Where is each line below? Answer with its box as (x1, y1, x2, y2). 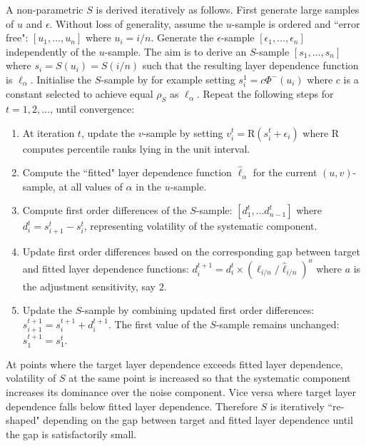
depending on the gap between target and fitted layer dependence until (43, 412, 353, 427)
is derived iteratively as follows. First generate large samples (96, 2, 360, 16)
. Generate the (151, 30, 214, 45)
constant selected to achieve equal (6, 86, 153, 101)
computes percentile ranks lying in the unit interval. (22, 141, 250, 156)
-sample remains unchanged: (215, 316, 340, 331)
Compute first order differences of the (22, 203, 187, 218)
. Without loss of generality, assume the (49, 16, 223, 31)
